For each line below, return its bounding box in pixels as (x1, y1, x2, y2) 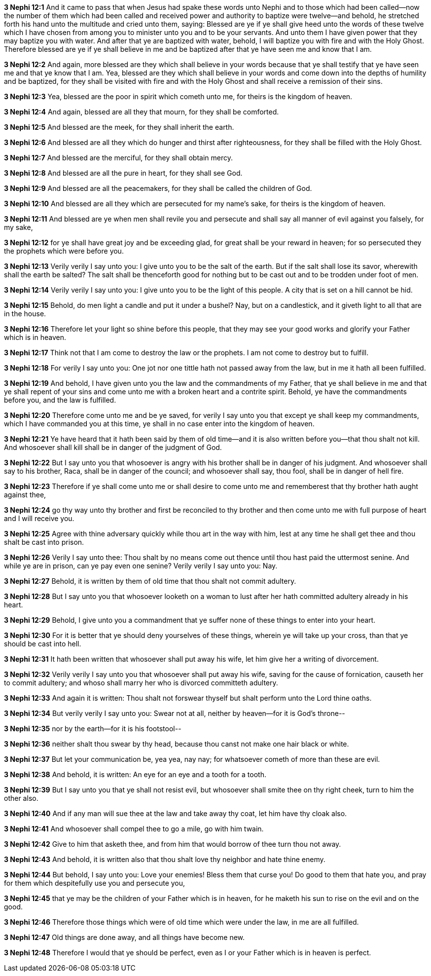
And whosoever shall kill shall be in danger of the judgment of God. (4, 443, 222, 451)
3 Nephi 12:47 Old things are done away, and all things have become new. (4, 933, 245, 941)
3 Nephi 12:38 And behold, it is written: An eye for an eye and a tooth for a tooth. (4, 770, 266, 779)
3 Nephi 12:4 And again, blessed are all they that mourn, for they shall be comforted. (4, 108, 279, 116)
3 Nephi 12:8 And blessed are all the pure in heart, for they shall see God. (4, 169, 243, 177)
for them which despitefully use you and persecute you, (4, 879, 185, 887)
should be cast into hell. (4, 639, 81, 648)
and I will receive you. (4, 514, 74, 523)
